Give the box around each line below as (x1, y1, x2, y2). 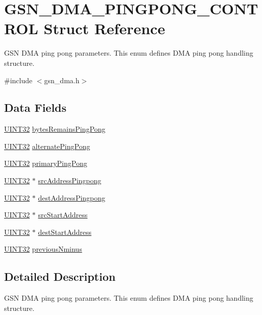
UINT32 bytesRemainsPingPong (4, 124, 106, 134)
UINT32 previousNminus (4, 244, 82, 254)
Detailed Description (4, 269, 116, 284)
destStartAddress (38, 226, 92, 237)
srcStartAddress (38, 209, 88, 220)
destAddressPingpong (38, 192, 106, 203)
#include (4, 75, 33, 85)
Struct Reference (43, 18, 165, 39)
